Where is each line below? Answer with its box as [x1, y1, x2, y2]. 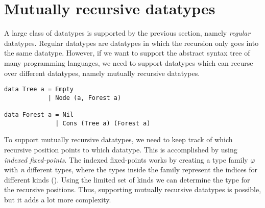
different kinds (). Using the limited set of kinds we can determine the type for [4, 174, 250, 185]
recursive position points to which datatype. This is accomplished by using [4, 144, 237, 154]
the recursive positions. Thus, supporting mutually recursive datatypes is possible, [4, 184, 261, 195]
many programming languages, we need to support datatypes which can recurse [4, 57, 253, 68]
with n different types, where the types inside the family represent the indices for [4, 164, 258, 175]
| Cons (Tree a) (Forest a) [55, 119, 151, 127]
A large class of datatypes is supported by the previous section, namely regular [4, 28, 251, 38]
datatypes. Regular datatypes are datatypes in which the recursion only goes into [4, 37, 259, 48]
